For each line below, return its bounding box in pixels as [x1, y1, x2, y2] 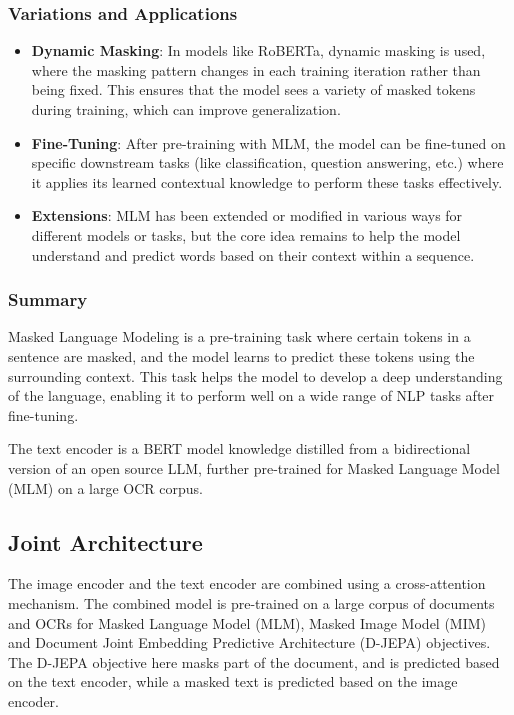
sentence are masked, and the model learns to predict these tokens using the [8, 345, 475, 366]
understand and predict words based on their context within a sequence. [31, 244, 475, 265]
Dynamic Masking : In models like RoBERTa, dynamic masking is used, [31, 40, 486, 61]
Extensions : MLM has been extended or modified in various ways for [31, 205, 463, 226]
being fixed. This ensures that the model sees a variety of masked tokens [31, 79, 476, 100]
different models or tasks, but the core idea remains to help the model [31, 224, 461, 245]
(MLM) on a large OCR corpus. [8, 477, 203, 498]
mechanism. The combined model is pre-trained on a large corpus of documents [8, 592, 495, 613]
